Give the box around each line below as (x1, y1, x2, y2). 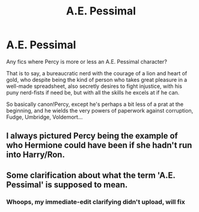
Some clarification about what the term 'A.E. (6, 170, 176, 180)
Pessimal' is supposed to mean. (6, 179, 128, 190)
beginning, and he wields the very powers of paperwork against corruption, (6, 107, 194, 114)
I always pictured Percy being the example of (6, 131, 179, 141)
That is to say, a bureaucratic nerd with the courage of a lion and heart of (6, 69, 188, 76)
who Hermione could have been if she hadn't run (6, 140, 192, 151)
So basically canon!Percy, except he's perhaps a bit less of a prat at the (6, 101, 184, 108)
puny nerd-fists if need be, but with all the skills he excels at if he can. (6, 89, 180, 96)
